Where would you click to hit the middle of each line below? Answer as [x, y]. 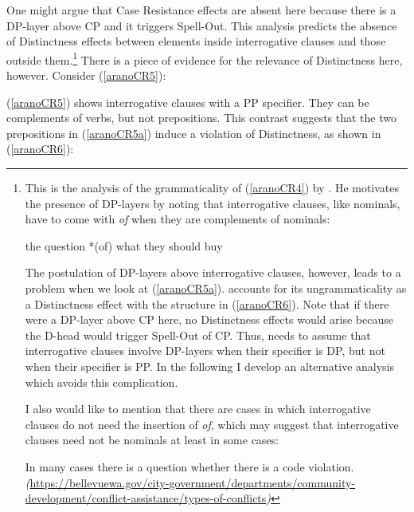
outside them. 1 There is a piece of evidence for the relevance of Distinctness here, [205, 58]
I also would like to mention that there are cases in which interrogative [198, 409]
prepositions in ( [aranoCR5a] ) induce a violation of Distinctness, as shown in [194, 133]
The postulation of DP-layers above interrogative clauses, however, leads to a [213, 272]
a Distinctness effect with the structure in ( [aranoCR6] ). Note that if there [207, 303]
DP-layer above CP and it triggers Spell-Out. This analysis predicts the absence [202, 25]
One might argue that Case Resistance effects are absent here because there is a [201, 10]
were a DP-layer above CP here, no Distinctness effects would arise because [209, 319]
